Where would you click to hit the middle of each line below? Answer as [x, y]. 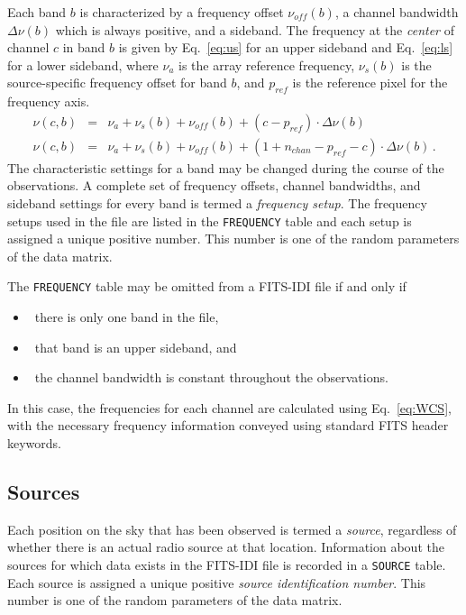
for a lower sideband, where [83, 64]
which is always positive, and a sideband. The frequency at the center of [255, 29]
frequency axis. [49, 101]
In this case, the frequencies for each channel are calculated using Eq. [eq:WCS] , [229, 407]
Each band [37, 12]
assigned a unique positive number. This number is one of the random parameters [233, 239]
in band [84, 47]
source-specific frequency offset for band [117, 83]
